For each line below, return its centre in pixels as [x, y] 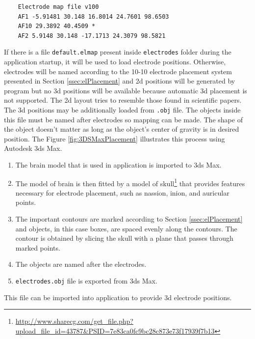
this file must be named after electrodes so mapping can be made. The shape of [123, 119]
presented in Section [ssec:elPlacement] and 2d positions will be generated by [120, 81]
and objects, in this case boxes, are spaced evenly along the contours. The [126, 228]
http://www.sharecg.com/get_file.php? [74, 321]
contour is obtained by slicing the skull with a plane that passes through [124, 238]
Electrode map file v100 [58, 7]
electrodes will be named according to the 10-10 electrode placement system [118, 71]
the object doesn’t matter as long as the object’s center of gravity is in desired [122, 129]
